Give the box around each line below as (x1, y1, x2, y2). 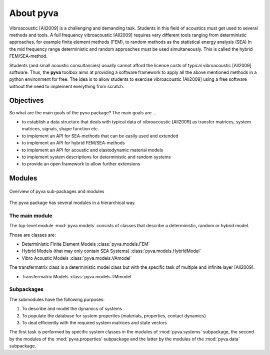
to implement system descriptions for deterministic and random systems (21, 153, 171, 160)
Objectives (9, 96, 44, 105)
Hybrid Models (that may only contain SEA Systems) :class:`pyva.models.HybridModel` (21, 248, 201, 254)
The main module (9, 212, 52, 219)
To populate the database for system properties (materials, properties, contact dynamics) (21, 312, 206, 318)
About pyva (9, 8, 58, 19)
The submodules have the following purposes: (9, 296, 105, 302)
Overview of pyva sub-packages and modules (9, 188, 104, 194)
